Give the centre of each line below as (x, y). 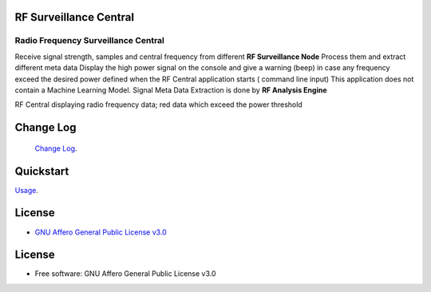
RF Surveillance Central (75, 17)
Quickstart (42, 171)
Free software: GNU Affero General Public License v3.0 (125, 274)
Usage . (27, 190)
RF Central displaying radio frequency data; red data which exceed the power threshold (158, 105)
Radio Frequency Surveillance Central (90, 41)
